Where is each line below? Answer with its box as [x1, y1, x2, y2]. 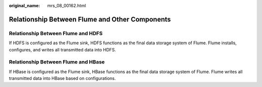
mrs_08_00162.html [47, 3, 86, 8]
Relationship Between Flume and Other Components [9, 15, 171, 24]
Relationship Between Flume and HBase [9, 59, 105, 65]
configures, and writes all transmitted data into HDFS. [9, 47, 116, 52]
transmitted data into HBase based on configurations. [9, 75, 116, 81]
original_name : [9, 3, 40, 8]
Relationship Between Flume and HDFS [9, 30, 103, 37]
